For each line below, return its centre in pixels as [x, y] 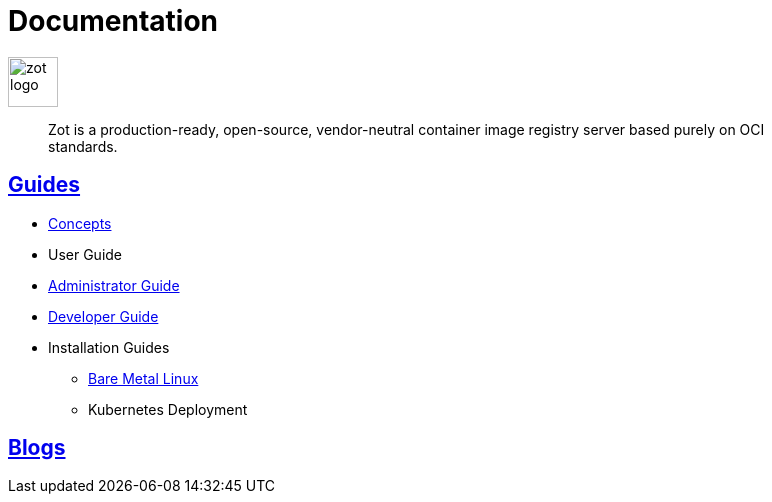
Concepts [80, 223]
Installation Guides [109, 347]
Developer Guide [103, 316]
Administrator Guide [114, 285]
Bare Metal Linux [143, 378]
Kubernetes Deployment [168, 409]
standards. [83, 146]
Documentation [113, 21]
